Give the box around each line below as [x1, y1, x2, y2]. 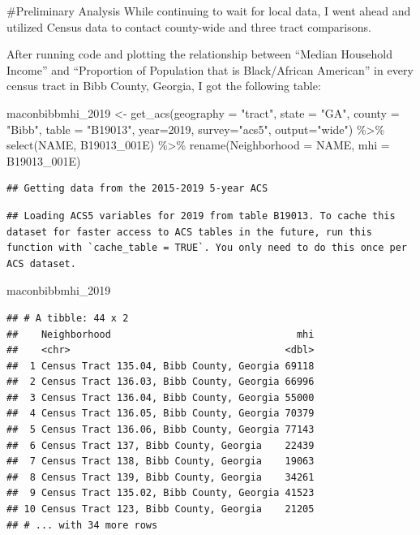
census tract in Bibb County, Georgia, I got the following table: [6, 77, 321, 94]
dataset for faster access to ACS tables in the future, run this [6, 226, 373, 238]
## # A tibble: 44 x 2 [6, 312, 129, 324]
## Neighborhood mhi [6, 328, 315, 340]
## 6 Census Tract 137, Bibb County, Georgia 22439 [6, 439, 315, 451]
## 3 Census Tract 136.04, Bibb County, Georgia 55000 [6, 391, 315, 403]
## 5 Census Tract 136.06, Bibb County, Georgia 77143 [6, 424, 315, 436]
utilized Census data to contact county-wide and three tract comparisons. [6, 18, 371, 35]
